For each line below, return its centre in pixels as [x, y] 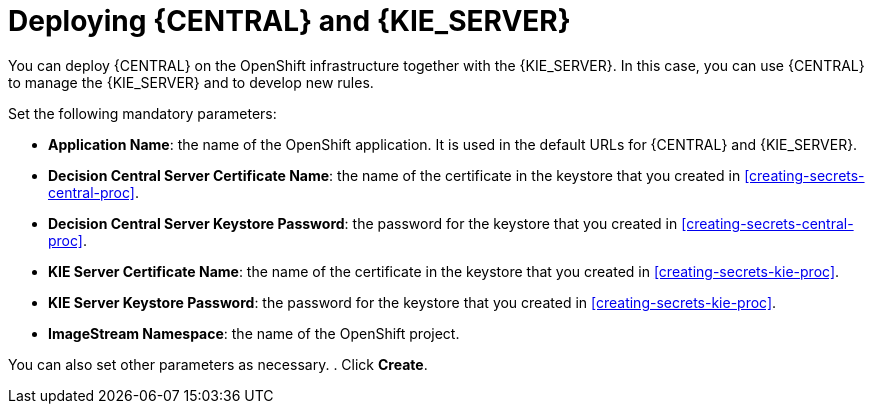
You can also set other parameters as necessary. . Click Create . [218, 364]
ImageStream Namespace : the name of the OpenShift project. [254, 333]
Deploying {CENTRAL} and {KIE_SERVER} [289, 21]
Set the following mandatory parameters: [142, 113]
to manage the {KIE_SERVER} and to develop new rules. [191, 82]
